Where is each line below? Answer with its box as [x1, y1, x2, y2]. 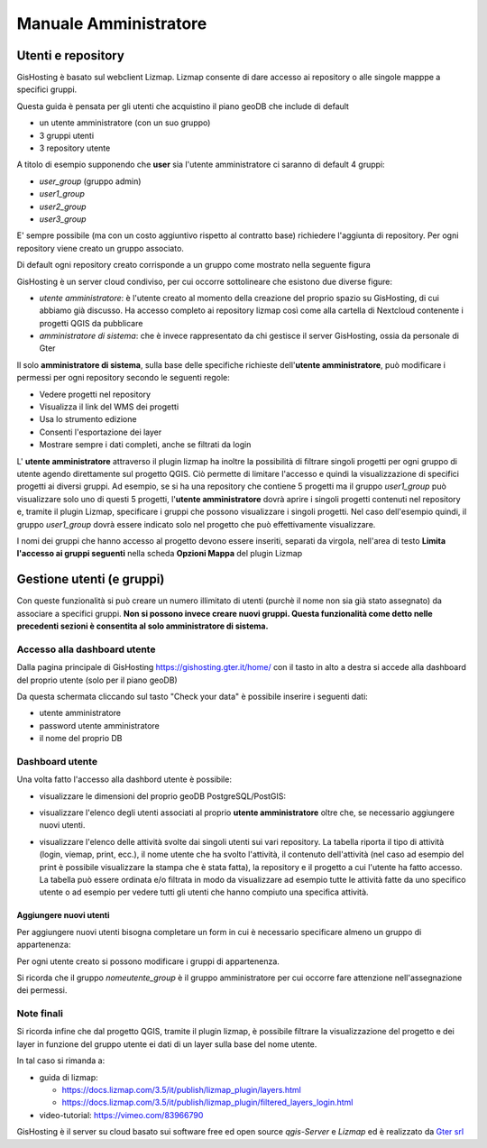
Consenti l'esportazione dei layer [39, 427, 162, 437]
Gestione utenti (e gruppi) [16, 572, 165, 587]
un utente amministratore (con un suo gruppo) [39, 117, 211, 128]
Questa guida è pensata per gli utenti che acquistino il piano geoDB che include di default [16, 100, 349, 112]
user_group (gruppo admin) [39, 176, 142, 187]
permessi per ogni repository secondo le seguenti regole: [16, 372, 230, 383]
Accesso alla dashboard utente [16, 643, 156, 656]
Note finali [16, 1007, 63, 1020]
